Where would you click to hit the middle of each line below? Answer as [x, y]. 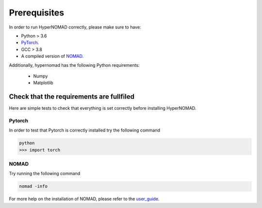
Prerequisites [37, 13]
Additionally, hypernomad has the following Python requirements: [74, 65]
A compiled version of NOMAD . [52, 56]
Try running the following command [45, 174]
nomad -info [33, 186]
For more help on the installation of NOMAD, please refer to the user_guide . [84, 199]
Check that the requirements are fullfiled [72, 97]
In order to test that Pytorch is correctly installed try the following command [84, 130]
